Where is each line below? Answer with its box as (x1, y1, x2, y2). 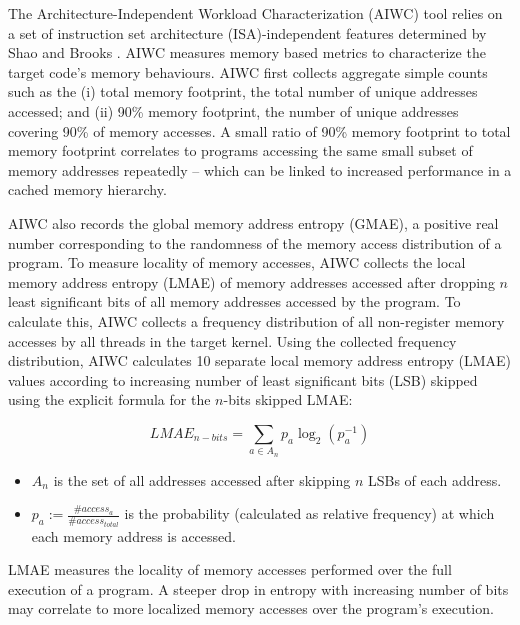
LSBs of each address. (367, 469, 502, 490)
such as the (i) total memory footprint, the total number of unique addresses (8, 81, 478, 102)
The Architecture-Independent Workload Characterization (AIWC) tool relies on (8, 3, 503, 23)
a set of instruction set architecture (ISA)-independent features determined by (8, 22, 487, 43)
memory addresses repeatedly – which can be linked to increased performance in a (8, 159, 512, 180)
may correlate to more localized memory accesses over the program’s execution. (8, 598, 494, 619)
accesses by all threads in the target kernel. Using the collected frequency (8, 330, 457, 351)
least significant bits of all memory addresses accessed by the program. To (8, 291, 461, 312)
